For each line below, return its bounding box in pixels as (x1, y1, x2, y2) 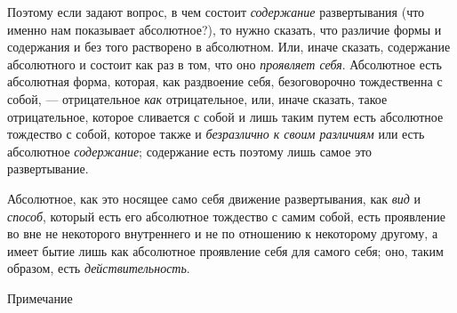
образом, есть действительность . (7, 259, 190, 277)
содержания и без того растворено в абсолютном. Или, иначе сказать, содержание (7, 37, 451, 56)
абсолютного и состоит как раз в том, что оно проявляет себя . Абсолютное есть (7, 54, 442, 73)
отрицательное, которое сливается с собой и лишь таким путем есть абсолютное (7, 107, 444, 125)
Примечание (7, 288, 73, 307)
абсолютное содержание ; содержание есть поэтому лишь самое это (7, 141, 373, 160)
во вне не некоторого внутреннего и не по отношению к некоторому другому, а (7, 224, 438, 243)
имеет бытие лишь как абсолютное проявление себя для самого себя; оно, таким (7, 241, 444, 260)
